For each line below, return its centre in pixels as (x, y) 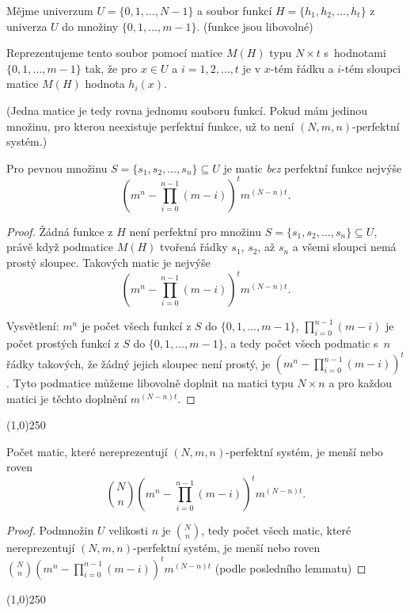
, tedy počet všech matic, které (276, 530)
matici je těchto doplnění (67, 398)
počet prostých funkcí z (63, 343)
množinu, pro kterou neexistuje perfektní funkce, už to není (150, 126)
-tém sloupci (371, 68)
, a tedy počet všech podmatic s (301, 343)
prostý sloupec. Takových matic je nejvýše (108, 263)
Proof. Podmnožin (50, 530)
